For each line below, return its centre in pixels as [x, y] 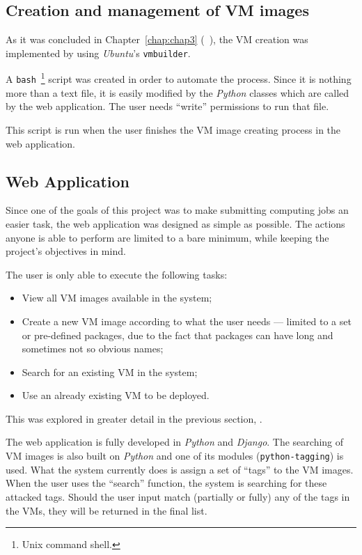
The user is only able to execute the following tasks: [117, 274]
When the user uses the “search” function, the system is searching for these [166, 483]
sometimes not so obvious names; [93, 349]
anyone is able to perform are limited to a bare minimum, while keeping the [167, 237]
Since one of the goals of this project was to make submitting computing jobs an [177, 210]
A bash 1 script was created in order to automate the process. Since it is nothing [179, 78]
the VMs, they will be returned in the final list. [107, 510]
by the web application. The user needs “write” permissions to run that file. [167, 106]
